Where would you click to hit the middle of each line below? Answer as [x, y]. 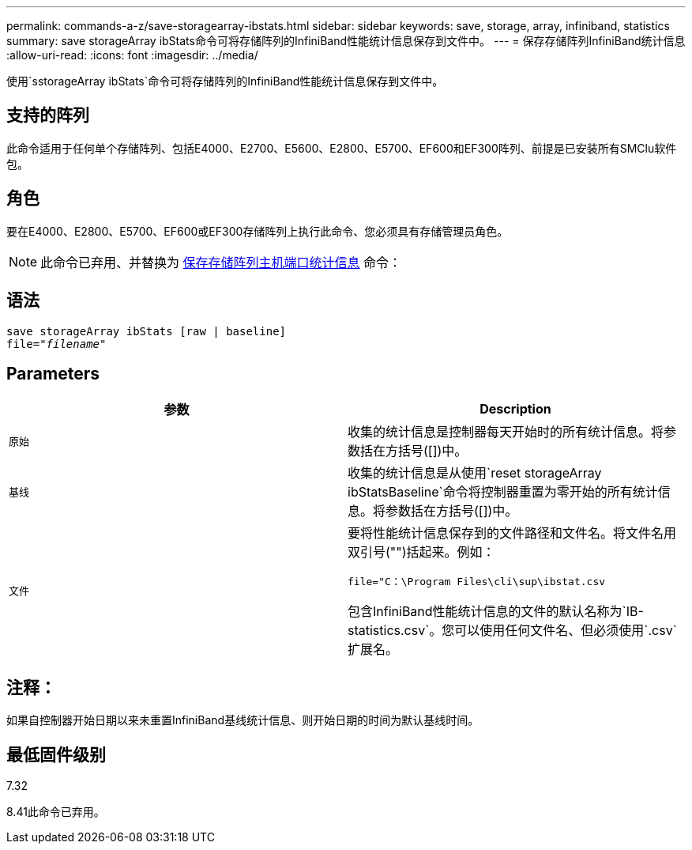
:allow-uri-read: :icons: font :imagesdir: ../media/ [132, 55]
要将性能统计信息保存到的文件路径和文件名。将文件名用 [512, 533]
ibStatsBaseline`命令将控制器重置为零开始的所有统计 [503, 492]
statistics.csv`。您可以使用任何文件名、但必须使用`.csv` [512, 631]
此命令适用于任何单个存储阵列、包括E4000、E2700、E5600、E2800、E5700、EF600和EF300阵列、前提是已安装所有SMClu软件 [342, 148]
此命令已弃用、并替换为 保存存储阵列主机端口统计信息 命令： [221, 262]
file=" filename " [56, 344]
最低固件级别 [56, 754]
